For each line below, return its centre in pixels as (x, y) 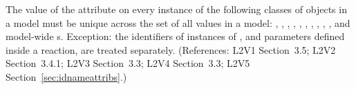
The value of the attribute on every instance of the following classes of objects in (176, 9)
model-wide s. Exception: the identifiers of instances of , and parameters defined (175, 36)
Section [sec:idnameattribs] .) (66, 76)
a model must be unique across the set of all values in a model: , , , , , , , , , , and (178, 22)
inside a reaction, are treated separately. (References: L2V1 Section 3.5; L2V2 (171, 49)
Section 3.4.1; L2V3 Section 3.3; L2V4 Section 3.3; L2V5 (128, 63)
